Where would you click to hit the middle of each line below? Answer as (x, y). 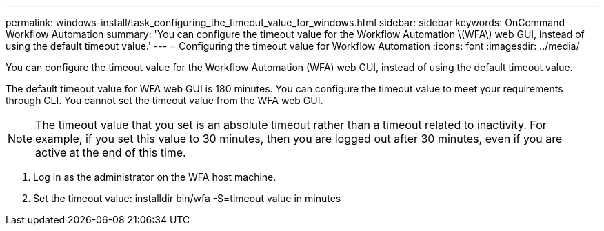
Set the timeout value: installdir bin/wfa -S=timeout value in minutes (187, 198)
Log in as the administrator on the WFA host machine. (155, 177)
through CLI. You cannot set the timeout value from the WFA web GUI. (164, 100)
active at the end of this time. (111, 152)
